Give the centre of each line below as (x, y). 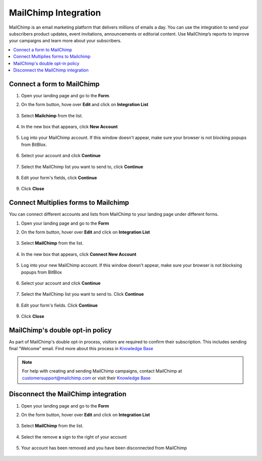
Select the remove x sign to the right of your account (74, 437)
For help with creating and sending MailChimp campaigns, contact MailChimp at (102, 371)
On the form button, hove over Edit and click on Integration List (85, 105)
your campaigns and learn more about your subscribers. (65, 41)
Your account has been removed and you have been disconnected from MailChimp (104, 448)
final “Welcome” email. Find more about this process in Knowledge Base (81, 349)
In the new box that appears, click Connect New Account (79, 254)
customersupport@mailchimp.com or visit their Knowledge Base (86, 378)
